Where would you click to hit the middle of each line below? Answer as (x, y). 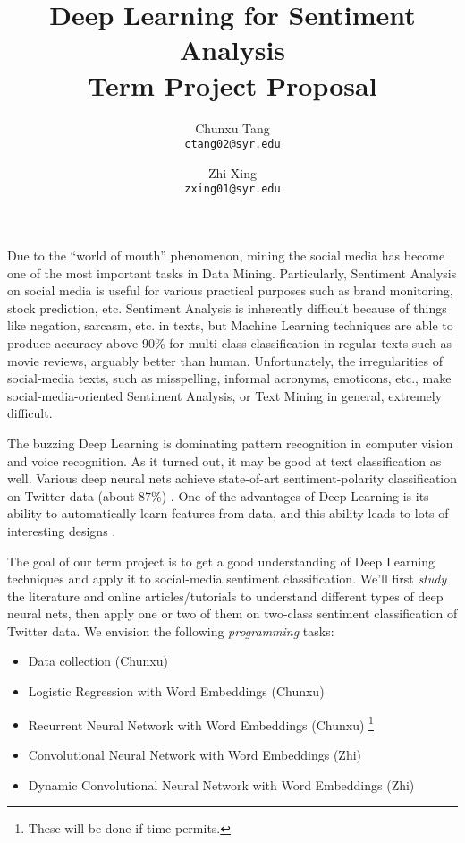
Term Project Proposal (232, 85)
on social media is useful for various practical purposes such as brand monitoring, (230, 290)
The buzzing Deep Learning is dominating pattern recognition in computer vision (230, 443)
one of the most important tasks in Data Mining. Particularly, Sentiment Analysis (232, 272)
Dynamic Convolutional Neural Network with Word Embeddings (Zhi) (221, 784)
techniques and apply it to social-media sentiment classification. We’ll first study (227, 579)
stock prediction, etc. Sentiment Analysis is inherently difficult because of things (227, 307)
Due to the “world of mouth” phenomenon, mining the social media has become (226, 255)
